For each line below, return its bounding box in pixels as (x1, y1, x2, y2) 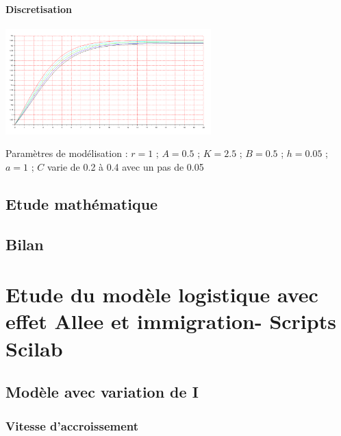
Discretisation (5, 1, 72, 16)
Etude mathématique (5, 193, 158, 214)
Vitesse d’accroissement (5, 417, 139, 434)
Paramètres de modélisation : (5, 146, 128, 160)
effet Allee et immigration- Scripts (5, 307, 336, 335)
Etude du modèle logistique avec (5, 280, 318, 308)
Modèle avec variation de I (5, 381, 199, 402)
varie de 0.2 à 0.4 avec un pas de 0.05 (47, 159, 204, 173)
